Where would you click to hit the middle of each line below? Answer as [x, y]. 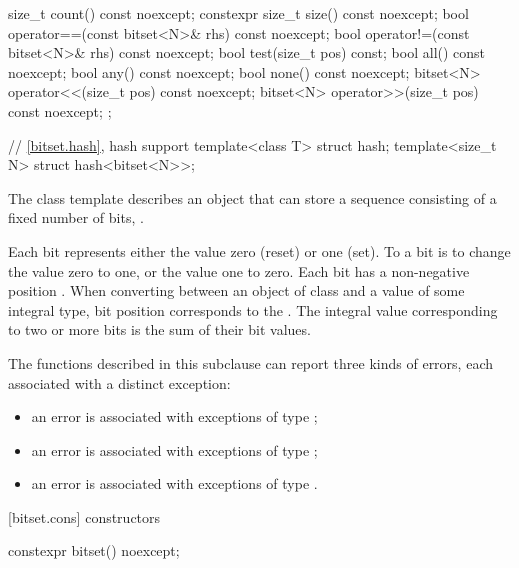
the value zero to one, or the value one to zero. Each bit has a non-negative [239, 270]
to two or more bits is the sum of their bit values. [159, 329]
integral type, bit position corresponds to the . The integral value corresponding [253, 309]
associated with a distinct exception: [119, 382]
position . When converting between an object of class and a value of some [236, 290]
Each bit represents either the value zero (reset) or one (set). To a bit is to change [259, 250]
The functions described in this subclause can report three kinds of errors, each [250, 362]
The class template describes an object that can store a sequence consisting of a [252, 197]
